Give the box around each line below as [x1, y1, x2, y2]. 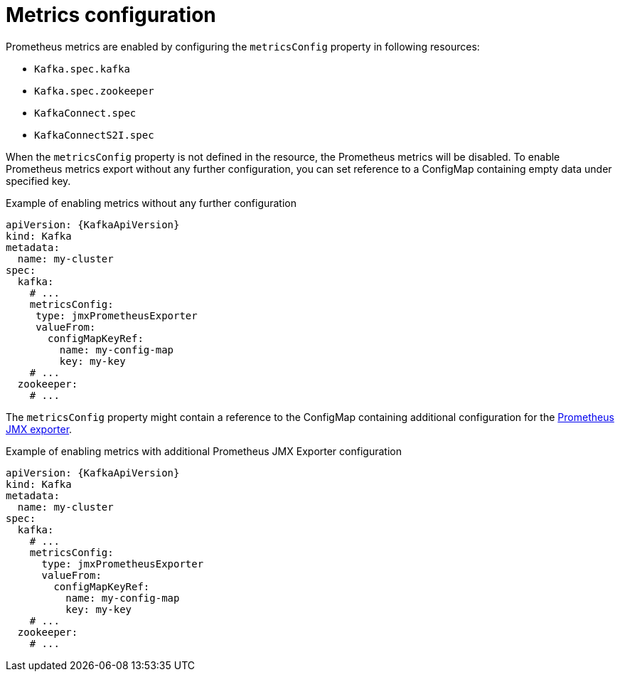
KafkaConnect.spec [34, 107, 137, 119]
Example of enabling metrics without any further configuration [6, 196, 297, 209]
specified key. [6, 174, 71, 187]
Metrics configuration [6, 3, 216, 27]
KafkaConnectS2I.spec [34, 129, 154, 141]
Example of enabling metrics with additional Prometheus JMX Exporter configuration [6, 444, 402, 457]
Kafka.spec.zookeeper [34, 85, 154, 97]
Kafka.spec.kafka [34, 63, 130, 75]
